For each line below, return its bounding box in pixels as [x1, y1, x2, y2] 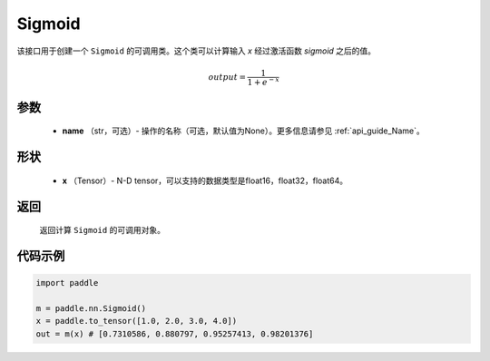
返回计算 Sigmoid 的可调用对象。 [39, 225, 165, 236]
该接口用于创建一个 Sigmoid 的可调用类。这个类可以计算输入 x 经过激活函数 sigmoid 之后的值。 [16, 45, 377, 56]
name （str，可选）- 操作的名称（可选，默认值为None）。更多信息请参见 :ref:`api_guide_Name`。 [62, 125, 426, 136]
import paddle [35, 278, 99, 288]
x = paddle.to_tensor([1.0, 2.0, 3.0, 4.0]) [35, 316, 238, 327]
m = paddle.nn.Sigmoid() [35, 304, 147, 313]
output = [208, 72, 247, 82]
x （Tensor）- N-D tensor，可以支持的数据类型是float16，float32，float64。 [62, 175, 348, 186]
